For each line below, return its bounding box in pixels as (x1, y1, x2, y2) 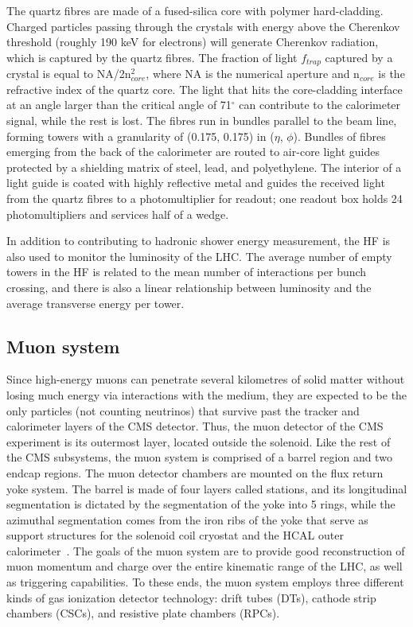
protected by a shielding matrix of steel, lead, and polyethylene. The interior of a (6, 158, 402, 175)
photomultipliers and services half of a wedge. (6, 205, 229, 222)
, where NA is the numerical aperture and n (146, 65, 360, 82)
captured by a (325, 49, 393, 65)
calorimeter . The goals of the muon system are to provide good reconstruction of (6, 542, 405, 559)
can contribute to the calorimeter (239, 96, 401, 113)
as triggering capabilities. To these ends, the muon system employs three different (6, 574, 404, 590)
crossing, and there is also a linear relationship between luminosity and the (6, 278, 372, 295)
